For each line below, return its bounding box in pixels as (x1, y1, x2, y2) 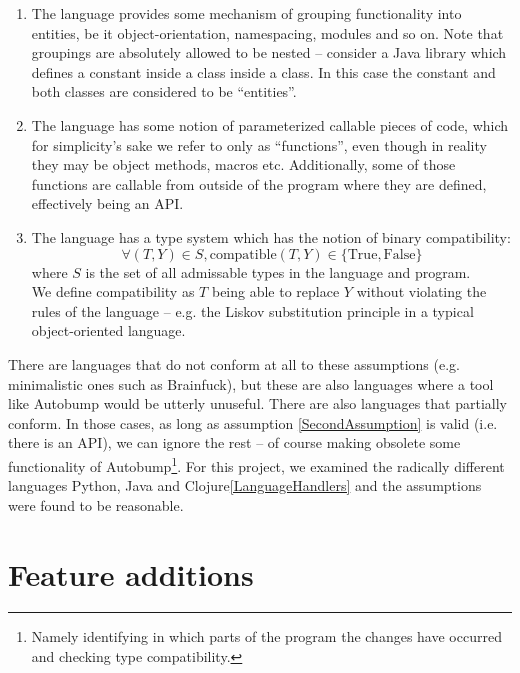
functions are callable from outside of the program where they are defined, (31, 173, 487, 194)
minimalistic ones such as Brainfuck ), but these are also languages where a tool (8, 373, 494, 394)
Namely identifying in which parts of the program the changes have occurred (31, 626, 502, 647)
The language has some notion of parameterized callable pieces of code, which (31, 114, 509, 135)
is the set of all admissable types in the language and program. (85, 261, 471, 282)
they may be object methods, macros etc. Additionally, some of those (31, 154, 456, 175)
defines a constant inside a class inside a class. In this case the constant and (31, 61, 496, 82)
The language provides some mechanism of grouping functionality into (31, 3, 462, 23)
